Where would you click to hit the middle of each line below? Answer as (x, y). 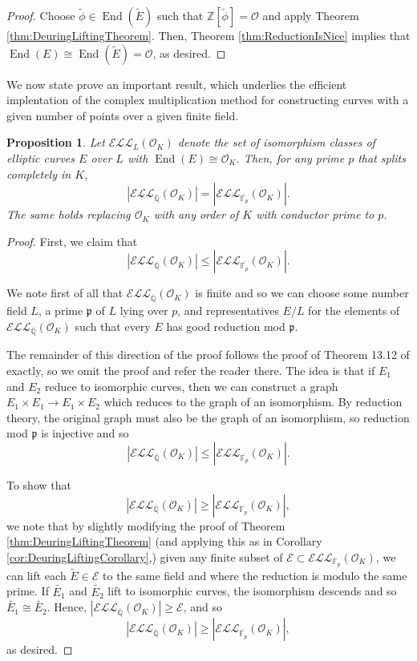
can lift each (36, 575)
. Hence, (67, 607)
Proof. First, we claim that (72, 241)
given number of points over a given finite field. (123, 115)
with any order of (196, 214)
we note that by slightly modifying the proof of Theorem (146, 525)
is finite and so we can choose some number (302, 293)
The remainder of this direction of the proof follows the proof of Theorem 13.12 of (208, 355)
